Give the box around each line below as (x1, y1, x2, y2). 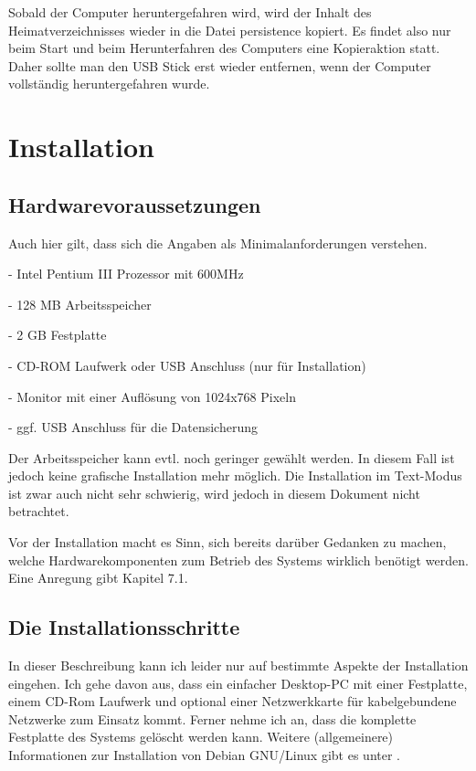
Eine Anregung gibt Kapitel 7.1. (8, 568, 188, 587)
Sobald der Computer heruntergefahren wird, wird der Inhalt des (8, 3, 372, 21)
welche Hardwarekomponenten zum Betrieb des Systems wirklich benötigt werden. (8, 550, 469, 569)
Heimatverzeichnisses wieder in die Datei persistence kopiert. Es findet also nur (8, 20, 451, 39)
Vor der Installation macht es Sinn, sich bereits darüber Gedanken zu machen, (8, 533, 447, 552)
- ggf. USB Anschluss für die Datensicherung (8, 417, 258, 437)
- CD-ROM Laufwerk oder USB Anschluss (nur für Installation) (8, 355, 366, 375)
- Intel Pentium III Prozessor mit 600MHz (8, 264, 244, 283)
